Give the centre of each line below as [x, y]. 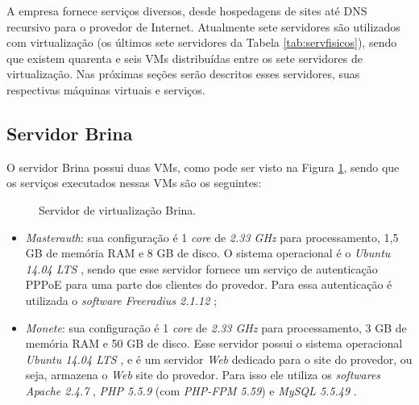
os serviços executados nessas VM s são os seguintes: [134, 183]
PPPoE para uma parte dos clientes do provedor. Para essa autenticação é [209, 284]
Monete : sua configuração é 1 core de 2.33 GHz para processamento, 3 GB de [216, 327]
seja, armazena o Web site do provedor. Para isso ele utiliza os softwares [203, 375]
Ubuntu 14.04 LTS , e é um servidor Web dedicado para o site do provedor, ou [219, 359]
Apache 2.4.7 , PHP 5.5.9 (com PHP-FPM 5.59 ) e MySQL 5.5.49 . [191, 390]
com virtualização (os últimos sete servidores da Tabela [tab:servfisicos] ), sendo [202, 42]
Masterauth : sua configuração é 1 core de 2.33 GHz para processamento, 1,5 [212, 237]
